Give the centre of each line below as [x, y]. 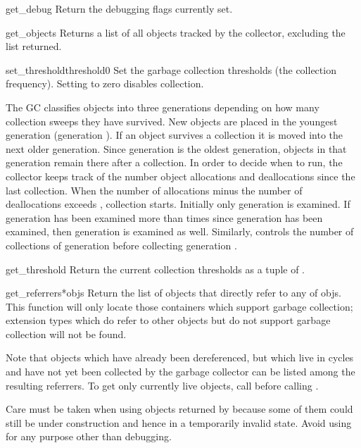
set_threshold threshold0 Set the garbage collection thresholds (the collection [171, 69]
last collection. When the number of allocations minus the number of [154, 190]
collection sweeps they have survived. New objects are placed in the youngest [172, 121]
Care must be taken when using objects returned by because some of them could [179, 409]
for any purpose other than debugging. [89, 436]
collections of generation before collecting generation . [121, 245]
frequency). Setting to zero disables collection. [105, 83]
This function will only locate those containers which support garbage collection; [179, 306]
